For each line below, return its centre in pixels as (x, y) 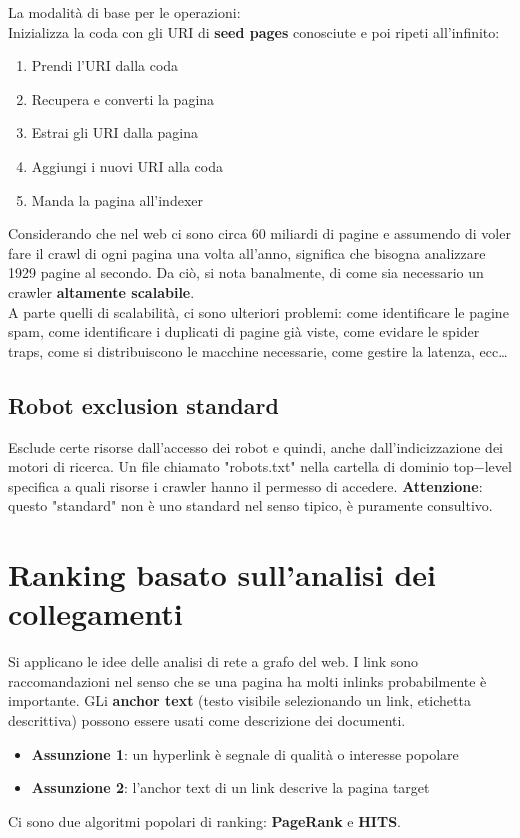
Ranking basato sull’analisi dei (222, 574)
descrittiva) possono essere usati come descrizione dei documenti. (207, 719)
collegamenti (95, 613)
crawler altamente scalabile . (101, 291)
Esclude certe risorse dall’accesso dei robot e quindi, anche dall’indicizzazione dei (255, 446)
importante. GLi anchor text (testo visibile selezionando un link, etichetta (239, 700)
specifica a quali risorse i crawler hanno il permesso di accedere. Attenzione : (245, 485)
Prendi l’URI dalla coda (105, 65)
